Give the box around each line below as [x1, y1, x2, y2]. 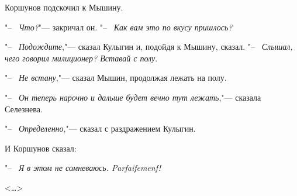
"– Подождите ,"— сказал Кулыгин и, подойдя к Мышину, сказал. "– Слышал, [5, 40, 293, 53]
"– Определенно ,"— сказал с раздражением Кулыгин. [5, 122, 196, 135]
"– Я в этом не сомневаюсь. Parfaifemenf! [5, 161, 161, 174]
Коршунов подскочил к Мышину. [5, 1, 123, 13]
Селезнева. [5, 102, 43, 115]
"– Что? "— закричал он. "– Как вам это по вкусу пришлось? [5, 20, 233, 33]
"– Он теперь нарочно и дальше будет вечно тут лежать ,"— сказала [5, 91, 261, 103]
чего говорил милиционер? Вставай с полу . [5, 51, 158, 64]
